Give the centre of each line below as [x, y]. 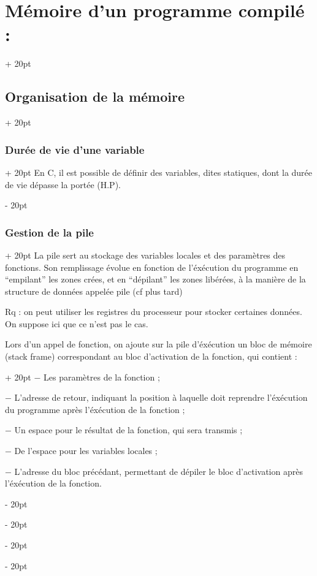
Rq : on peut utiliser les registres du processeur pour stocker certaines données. [154, 312]
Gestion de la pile [49, 232]
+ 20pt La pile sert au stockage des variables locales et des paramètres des [145, 255]
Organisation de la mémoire [95, 97]
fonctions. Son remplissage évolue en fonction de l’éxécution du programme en [152, 267]
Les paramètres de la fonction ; [102, 377]
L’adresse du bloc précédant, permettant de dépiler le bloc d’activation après [158, 471]
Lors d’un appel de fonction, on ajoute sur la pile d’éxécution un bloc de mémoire [158, 344]
